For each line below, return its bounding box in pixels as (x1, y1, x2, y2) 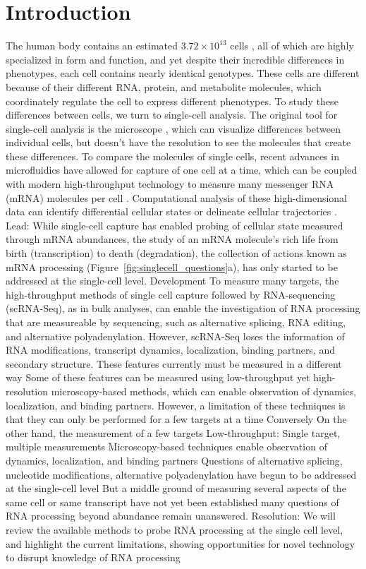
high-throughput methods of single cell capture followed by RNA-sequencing (6, 287, 336, 301)
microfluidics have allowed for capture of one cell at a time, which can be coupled (6, 162, 358, 177)
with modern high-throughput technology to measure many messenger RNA (6, 176, 334, 191)
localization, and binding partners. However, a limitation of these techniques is (6, 397, 346, 412)
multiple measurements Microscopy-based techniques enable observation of (6, 439, 327, 454)
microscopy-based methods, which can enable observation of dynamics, (51, 383, 357, 398)
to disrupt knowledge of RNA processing (6, 550, 181, 565)
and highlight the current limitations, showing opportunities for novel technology (6, 536, 355, 551)
